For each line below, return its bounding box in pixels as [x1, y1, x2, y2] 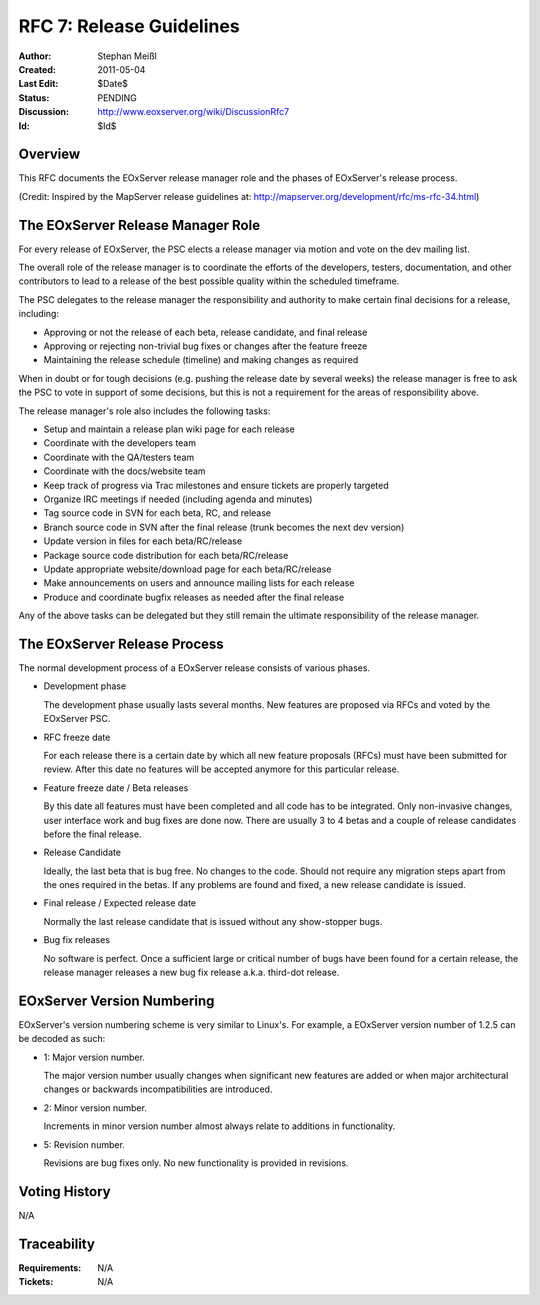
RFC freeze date [43, 731, 111, 743]
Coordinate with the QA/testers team [43, 451, 195, 463]
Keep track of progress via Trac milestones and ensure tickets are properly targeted [43, 479, 389, 491]
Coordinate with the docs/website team [43, 465, 206, 477]
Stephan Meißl [97, 50, 157, 62]
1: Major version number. [43, 1051, 145, 1063]
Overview [18, 146, 81, 163]
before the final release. [43, 828, 142, 840]
